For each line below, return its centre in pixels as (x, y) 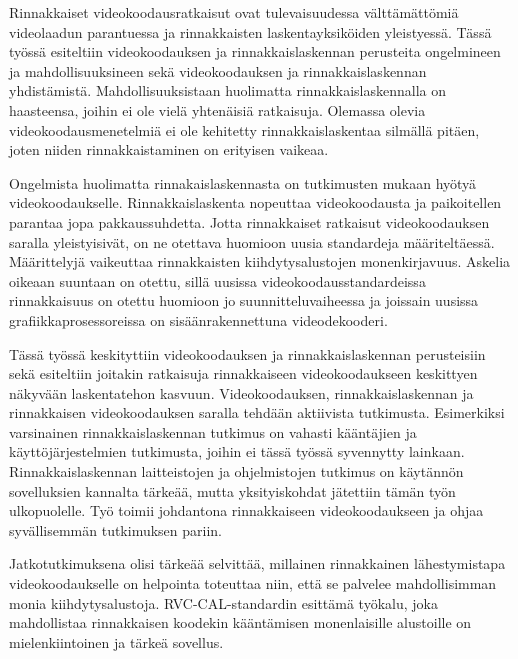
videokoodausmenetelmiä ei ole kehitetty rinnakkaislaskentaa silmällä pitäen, (244, 129)
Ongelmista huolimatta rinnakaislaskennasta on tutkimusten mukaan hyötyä (243, 182)
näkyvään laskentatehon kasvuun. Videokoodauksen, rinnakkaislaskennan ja (241, 392)
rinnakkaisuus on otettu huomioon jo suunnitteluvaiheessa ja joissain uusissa (244, 300)
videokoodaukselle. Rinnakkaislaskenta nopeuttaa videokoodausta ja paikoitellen (255, 202)
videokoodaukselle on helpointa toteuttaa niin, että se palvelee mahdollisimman (253, 583)
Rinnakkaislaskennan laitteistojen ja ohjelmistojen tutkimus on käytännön (236, 471)
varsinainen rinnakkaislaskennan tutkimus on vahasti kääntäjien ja (213, 431)
